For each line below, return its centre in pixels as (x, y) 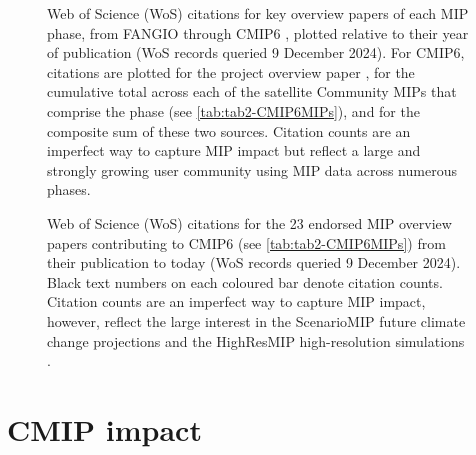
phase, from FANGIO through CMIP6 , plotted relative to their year (258, 32)
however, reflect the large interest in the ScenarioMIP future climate (256, 320)
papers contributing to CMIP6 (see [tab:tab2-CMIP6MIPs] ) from (246, 242)
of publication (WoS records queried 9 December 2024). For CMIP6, (256, 52)
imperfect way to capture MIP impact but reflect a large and (234, 150)
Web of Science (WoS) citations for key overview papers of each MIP (258, 13)
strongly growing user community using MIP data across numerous (252, 169)
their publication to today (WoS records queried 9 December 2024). (254, 262)
